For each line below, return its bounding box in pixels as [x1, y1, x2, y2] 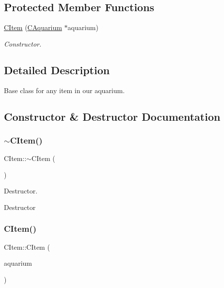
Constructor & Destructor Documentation [4, 109, 221, 124]
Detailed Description [4, 62, 110, 77]
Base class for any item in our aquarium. [4, 85, 125, 95]
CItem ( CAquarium [4, 22, 62, 32]
